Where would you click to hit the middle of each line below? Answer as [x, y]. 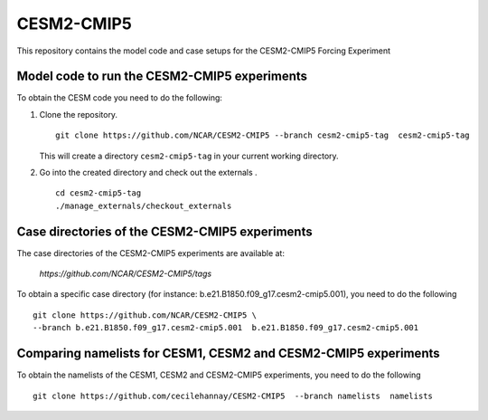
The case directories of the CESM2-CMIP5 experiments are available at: [150, 253]
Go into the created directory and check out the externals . [148, 173]
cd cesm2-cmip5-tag [99, 193]
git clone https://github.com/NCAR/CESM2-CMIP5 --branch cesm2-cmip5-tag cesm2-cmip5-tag [263, 135]
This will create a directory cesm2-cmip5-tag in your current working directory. [189, 156]
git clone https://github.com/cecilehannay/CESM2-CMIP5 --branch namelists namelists [233, 396]
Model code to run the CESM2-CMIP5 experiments [162, 76]
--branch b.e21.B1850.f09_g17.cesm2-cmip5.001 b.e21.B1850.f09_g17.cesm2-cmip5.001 [226, 328]
